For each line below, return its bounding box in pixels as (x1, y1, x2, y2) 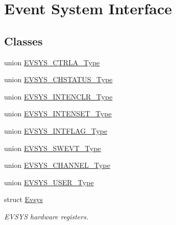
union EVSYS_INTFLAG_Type (4, 125, 108, 136)
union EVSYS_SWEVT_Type (4, 142, 101, 153)
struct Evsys (4, 194, 43, 205)
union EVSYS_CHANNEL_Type (4, 160, 110, 170)
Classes (4, 33, 43, 48)
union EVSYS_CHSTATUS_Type (4, 74, 113, 85)
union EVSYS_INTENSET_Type (4, 108, 112, 119)
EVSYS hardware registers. (4, 211, 89, 221)
